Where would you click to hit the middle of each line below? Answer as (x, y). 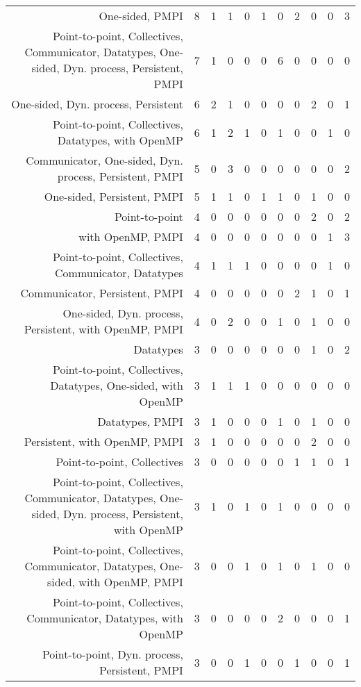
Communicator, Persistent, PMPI (102, 293)
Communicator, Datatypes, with (105, 618)
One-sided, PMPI (141, 16)
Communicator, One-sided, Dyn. (104, 160)
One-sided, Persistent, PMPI (114, 196)
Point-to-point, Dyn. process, (112, 654)
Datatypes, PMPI (140, 421)
